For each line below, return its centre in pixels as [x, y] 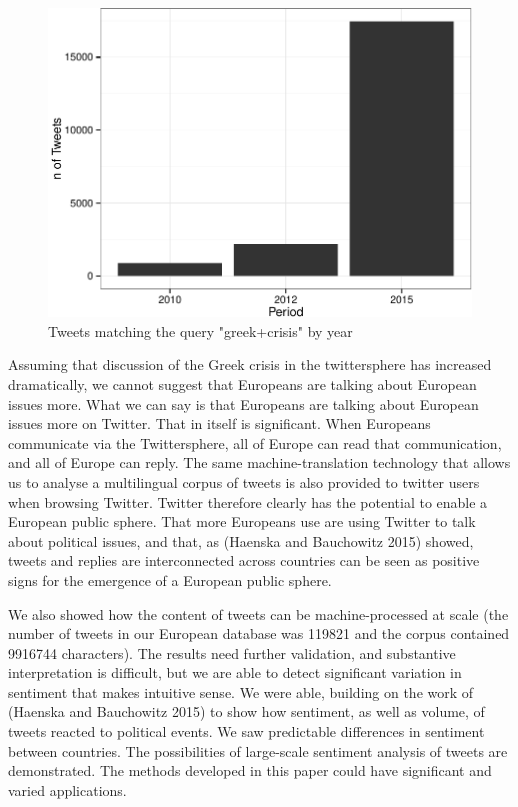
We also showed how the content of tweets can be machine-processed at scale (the [258, 613]
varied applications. [67, 789]
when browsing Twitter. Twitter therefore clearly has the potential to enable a [248, 501]
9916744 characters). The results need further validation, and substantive [232, 652]
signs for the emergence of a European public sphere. [170, 579]
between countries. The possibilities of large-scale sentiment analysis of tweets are [258, 750]
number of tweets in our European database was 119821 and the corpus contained [259, 633]
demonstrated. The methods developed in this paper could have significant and [250, 770]
